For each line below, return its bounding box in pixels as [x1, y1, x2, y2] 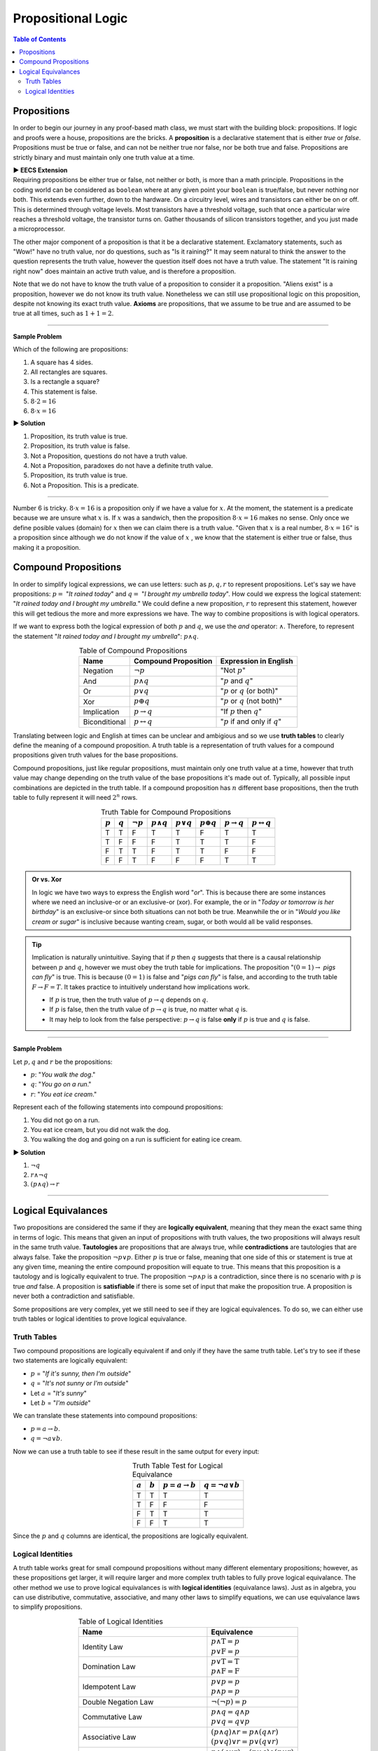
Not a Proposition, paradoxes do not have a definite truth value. [30, 461, 213, 469]
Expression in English [220, 656, 293, 666]
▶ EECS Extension [13, 165, 68, 174]
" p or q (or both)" [220, 686, 279, 696]
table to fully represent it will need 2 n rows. [13, 792, 138, 801]
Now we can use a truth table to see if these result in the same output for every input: [13, 1447, 260, 1455]
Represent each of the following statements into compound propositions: [13, 1103, 223, 1112]
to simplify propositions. [13, 1603, 83, 1611]
